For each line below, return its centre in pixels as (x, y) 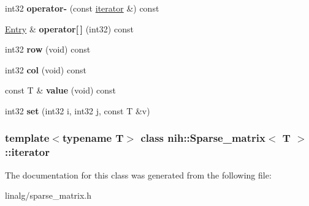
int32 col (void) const (46, 69)
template (27, 138)
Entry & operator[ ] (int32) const (69, 28)
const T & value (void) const (61, 90)
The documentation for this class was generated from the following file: (138, 175)
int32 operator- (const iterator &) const (82, 8)
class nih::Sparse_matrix (203, 138)
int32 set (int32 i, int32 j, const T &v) (78, 110)
